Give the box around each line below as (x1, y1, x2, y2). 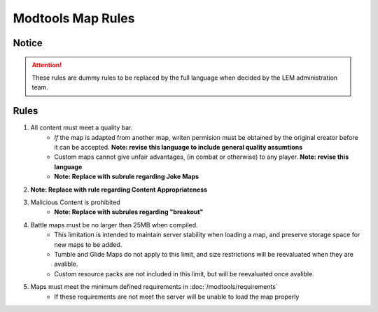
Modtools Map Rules (13, 10, 135, 26)
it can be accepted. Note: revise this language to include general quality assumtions (54, 143, 303, 152)
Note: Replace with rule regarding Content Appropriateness (30, 185, 208, 194)
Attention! (31, 60, 62, 69)
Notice (13, 37, 43, 49)
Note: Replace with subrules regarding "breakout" (54, 208, 204, 216)
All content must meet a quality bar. (30, 123, 133, 132)
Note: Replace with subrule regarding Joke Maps (54, 172, 199, 181)
